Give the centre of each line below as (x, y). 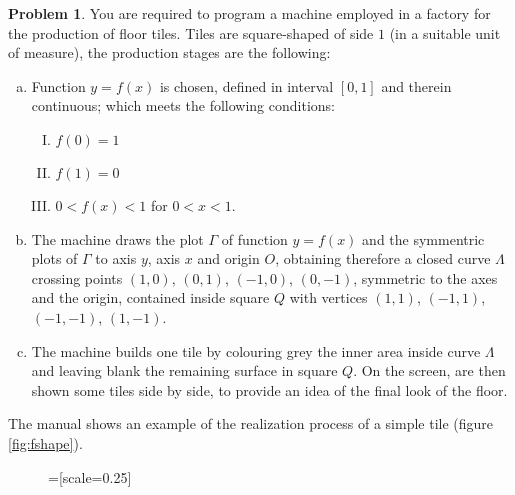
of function (254, 238)
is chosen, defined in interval (246, 85)
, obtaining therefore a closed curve (383, 258)
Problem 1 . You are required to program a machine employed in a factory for (249, 13)
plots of (54, 258)
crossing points (77, 277)
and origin (228, 258)
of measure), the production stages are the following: (169, 52)
